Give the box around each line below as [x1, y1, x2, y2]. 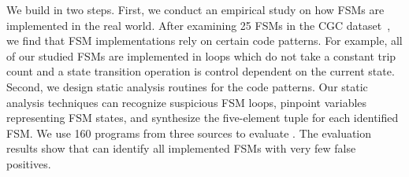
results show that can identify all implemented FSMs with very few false [6, 140, 356, 157]
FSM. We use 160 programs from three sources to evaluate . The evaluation [6, 124, 372, 141]
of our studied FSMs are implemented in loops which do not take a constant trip [6, 47, 396, 64]
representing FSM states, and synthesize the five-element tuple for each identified [6, 109, 399, 126]
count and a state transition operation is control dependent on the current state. [6, 63, 395, 79]
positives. [6, 155, 51, 171]
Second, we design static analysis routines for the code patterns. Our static [6, 78, 368, 94]
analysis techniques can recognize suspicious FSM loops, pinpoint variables [6, 94, 367, 110]
